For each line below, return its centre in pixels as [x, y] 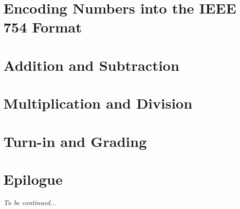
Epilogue [33, 179]
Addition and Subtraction [92, 65]
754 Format [43, 27]
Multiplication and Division [98, 103]
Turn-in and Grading [75, 141]
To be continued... [30, 202]
